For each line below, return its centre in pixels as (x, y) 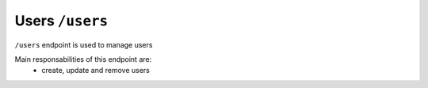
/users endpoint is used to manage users (84, 44)
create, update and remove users (96, 71)
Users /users (61, 21)
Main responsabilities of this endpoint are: (83, 59)
